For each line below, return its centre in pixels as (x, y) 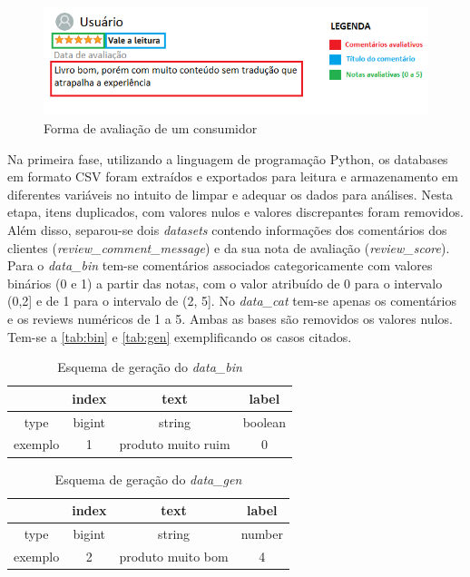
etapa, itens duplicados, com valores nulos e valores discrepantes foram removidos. (235, 212)
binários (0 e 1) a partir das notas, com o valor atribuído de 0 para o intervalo (225, 283)
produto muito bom (174, 556)
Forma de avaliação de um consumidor (151, 128)
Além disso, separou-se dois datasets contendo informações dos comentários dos (227, 229)
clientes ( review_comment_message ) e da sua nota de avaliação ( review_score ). (229, 247)
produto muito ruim (175, 444)
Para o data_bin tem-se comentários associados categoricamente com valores (220, 265)
